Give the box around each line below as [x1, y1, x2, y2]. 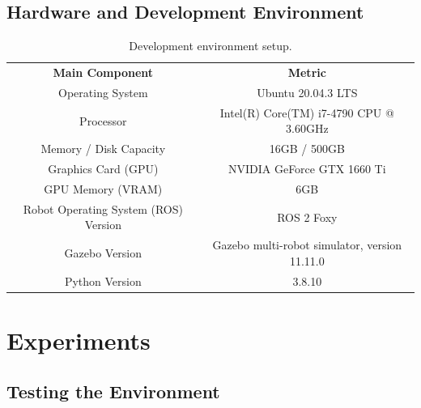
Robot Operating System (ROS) [23, 200, 183, 217]
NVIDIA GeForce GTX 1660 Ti [228, 160, 386, 177]
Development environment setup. [129, 37, 292, 54]
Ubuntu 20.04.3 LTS [257, 83, 358, 100]
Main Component [53, 64, 154, 81]
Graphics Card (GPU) [48, 160, 159, 177]
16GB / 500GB [269, 140, 345, 157]
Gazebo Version [64, 244, 142, 261]
